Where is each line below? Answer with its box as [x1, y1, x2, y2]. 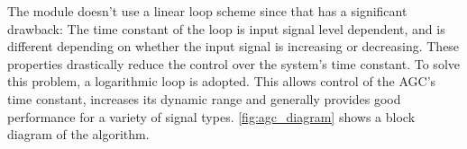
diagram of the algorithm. [7, 125, 150, 144]
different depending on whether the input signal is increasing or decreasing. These [7, 37, 460, 56]
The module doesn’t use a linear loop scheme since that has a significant [7, 2, 407, 20]
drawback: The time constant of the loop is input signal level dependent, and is [7, 19, 445, 38]
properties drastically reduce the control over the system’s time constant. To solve [7, 54, 460, 73]
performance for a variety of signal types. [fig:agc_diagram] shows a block [7, 107, 416, 126]
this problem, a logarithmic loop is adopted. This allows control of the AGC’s [7, 72, 436, 91]
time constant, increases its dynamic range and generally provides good [7, 89, 401, 108]
